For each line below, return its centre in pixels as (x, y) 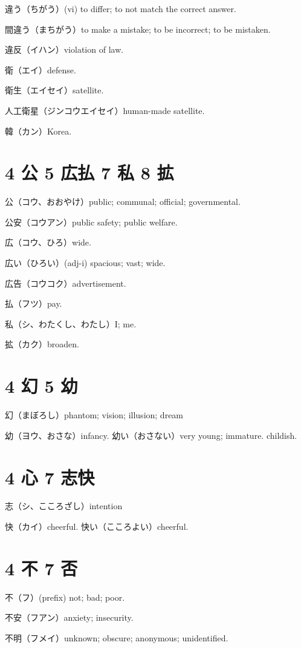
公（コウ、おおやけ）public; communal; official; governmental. (123, 202)
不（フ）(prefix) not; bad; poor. (65, 597)
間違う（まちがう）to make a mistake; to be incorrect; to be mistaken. (138, 29)
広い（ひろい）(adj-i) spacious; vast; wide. (85, 263)
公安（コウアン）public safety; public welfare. (91, 222)
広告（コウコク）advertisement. (66, 283)
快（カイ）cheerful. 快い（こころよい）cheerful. (97, 526)
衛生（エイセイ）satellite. (54, 90)
